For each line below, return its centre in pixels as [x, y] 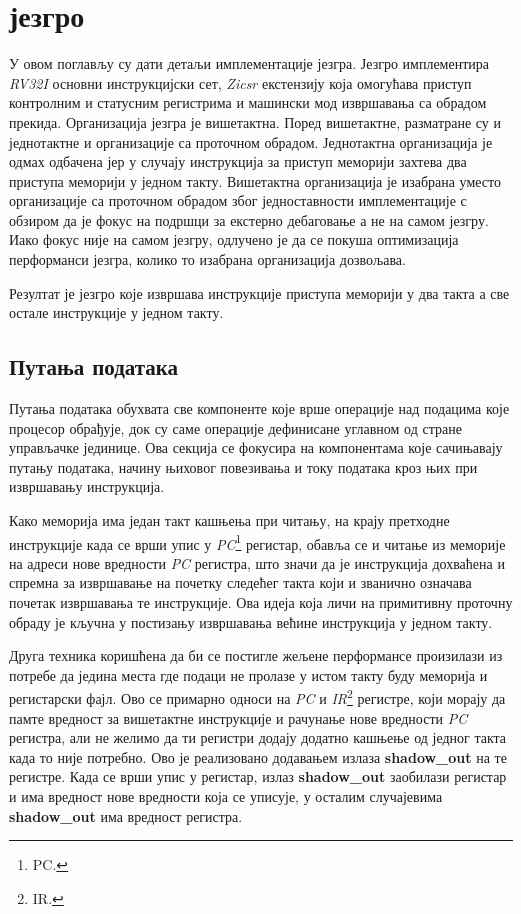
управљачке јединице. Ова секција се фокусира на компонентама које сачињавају [256, 447]
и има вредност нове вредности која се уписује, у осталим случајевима [226, 796]
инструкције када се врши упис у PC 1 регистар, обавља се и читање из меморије [257, 542]
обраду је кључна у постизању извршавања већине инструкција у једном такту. [251, 621]
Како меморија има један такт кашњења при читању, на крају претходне [229, 520]
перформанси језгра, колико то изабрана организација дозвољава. [207, 259]
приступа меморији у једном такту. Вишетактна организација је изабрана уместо [255, 180]
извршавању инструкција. [87, 486]
